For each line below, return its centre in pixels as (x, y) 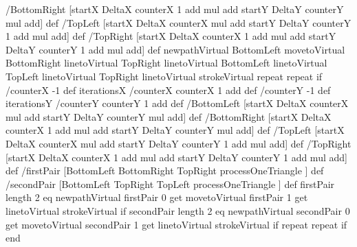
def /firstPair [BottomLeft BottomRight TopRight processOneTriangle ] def (165, 170)
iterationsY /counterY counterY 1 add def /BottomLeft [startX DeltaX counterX (177, 103)
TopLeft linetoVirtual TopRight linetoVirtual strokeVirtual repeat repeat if (164, 76)
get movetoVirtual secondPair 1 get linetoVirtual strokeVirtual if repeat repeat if (176, 224)
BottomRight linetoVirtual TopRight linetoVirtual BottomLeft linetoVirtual (166, 63)
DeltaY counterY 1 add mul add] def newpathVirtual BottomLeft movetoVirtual (175, 49)
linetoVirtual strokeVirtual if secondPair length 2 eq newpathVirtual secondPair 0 (178, 210)
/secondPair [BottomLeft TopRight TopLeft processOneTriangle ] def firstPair (170, 184)
